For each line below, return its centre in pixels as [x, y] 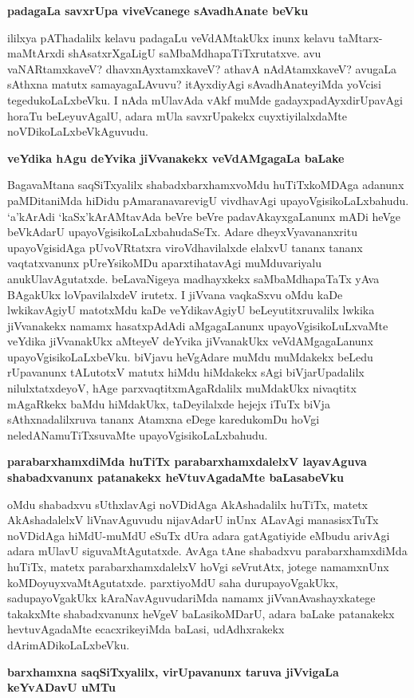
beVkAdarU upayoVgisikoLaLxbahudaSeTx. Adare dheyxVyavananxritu [182, 232]
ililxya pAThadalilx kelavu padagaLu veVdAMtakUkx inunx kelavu [171, 37]
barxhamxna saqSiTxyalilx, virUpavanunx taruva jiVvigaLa [173, 671]
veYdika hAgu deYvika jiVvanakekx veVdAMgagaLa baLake [176, 158]
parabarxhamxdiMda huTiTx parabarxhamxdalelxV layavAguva [187, 461]
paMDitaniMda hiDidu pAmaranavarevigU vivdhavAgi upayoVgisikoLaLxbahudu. [208, 200]
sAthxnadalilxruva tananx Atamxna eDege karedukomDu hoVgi [164, 419]
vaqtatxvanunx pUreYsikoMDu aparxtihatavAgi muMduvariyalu [165, 263]
